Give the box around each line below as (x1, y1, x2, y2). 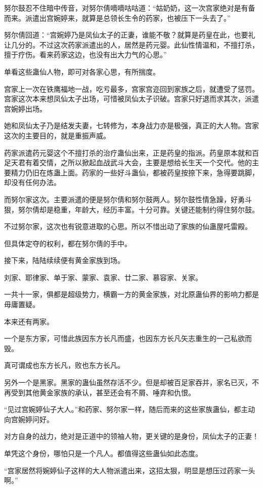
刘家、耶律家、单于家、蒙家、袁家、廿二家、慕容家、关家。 (4, 272, 202, 282)
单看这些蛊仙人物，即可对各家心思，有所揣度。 (4, 66, 160, 77)
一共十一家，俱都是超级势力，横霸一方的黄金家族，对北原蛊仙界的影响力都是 (4, 289, 259, 299)
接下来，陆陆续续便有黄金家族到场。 (4, 255, 124, 266)
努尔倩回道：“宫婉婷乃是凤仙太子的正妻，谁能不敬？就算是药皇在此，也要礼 (4, 29, 255, 40)
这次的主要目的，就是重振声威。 (4, 130, 110, 140)
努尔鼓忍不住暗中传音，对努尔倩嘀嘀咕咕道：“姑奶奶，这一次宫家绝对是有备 (4, 3, 255, 13)
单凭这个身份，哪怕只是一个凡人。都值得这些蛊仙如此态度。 (4, 448, 202, 458)
